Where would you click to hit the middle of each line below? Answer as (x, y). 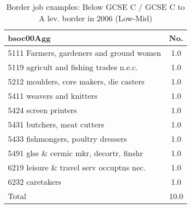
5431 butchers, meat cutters (56, 124)
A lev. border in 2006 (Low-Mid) (95, 18)
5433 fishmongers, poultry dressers (68, 139)
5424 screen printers (43, 110)
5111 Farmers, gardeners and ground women (85, 53)
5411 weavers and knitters (53, 96)
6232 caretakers (35, 182)
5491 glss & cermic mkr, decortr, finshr (75, 153)
